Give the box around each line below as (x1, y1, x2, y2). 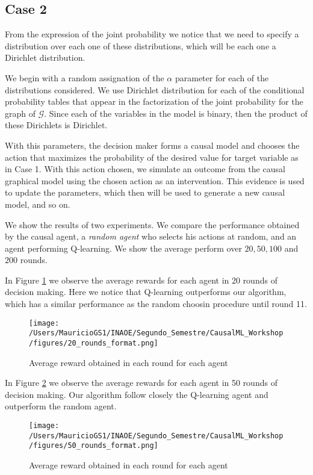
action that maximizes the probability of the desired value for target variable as (5, 151, 299, 163)
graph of (5, 107, 36, 119)
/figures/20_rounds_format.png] (29, 338, 158, 347)
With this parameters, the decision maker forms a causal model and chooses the (5, 138, 300, 151)
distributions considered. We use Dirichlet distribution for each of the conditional (5, 83, 305, 96)
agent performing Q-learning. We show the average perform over (5, 241, 242, 254)
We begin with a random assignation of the (5, 71, 164, 84)
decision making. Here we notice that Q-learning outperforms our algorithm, (5, 285, 287, 298)
